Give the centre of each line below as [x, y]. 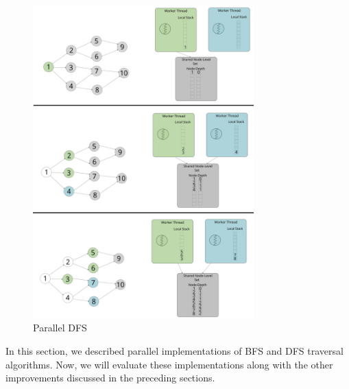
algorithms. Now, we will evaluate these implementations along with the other [169, 364]
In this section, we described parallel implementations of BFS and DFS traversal [174, 350]
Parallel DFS [60, 328]
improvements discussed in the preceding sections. [110, 378]
